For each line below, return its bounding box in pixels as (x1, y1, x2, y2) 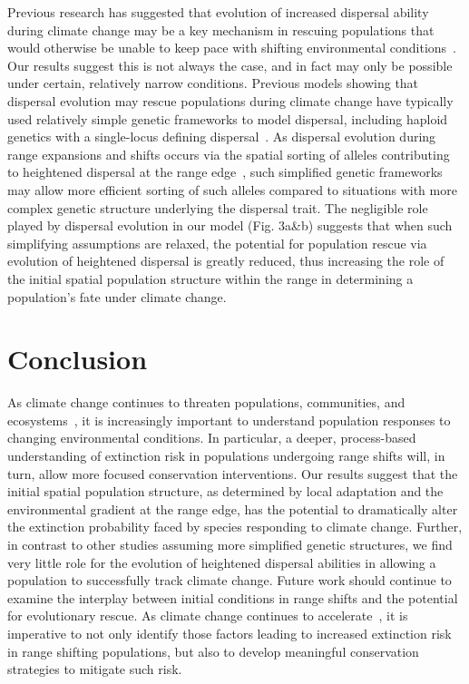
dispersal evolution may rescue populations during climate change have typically (7, 91, 454, 110)
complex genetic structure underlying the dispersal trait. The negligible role (7, 198, 428, 217)
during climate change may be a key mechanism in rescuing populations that (7, 20, 435, 39)
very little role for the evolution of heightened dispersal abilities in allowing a (7, 552, 436, 572)
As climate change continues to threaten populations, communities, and (7, 393, 405, 412)
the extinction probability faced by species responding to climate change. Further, (7, 517, 463, 536)
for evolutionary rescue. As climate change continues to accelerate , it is (7, 606, 408, 625)
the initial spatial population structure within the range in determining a (7, 269, 414, 288)
